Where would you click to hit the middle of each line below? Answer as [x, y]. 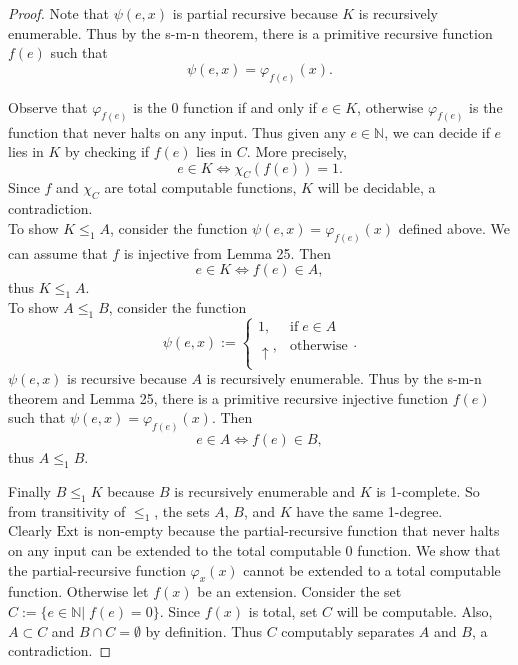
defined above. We [454, 227]
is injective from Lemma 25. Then [227, 252]
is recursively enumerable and [264, 490]
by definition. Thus [203, 630]
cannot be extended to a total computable [372, 569]
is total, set [283, 611]
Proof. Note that [59, 13]
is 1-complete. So [428, 490]
